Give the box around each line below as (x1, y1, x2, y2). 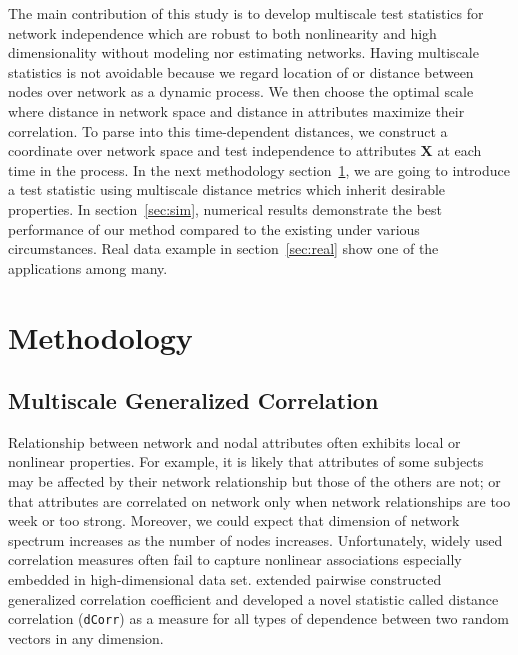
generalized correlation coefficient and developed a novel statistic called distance (8, 588, 499, 609)
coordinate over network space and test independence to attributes (8, 140, 416, 161)
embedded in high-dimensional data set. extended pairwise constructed (8, 569, 442, 590)
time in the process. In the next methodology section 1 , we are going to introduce (8, 159, 510, 180)
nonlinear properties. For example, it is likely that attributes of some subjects (8, 451, 484, 472)
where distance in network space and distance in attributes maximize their (8, 100, 465, 121)
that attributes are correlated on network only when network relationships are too (8, 490, 511, 511)
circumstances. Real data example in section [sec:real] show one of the (8, 238, 439, 259)
